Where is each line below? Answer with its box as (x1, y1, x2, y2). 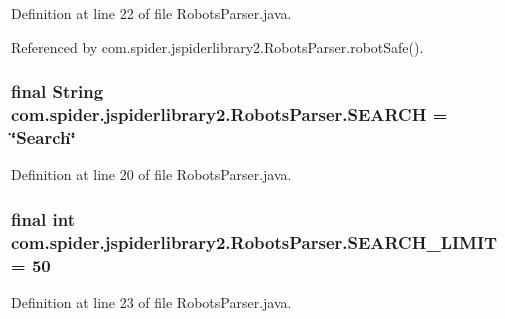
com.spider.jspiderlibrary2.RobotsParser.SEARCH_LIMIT (11, 229, 498, 254)
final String (11, 79, 104, 104)
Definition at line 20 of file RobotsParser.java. (11, 164, 292, 185)
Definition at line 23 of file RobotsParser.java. (11, 291, 292, 312)
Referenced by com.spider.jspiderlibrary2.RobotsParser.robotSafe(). (11, 36, 424, 57)
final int (11, 206, 75, 231)
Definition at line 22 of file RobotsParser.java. (11, 3, 292, 23)
